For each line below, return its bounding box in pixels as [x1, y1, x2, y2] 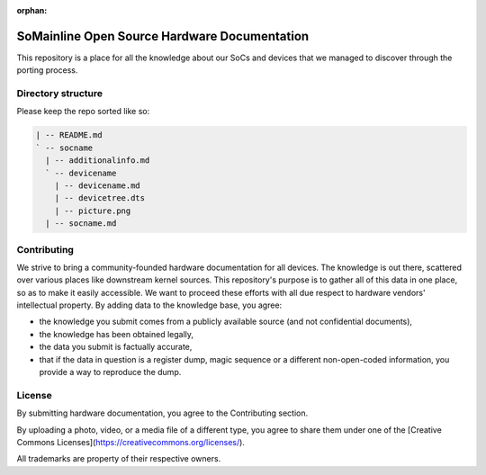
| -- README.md [35, 130, 103, 140]
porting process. [16, 65, 78, 76]
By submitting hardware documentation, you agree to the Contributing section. [16, 408, 309, 418]
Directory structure [16, 87, 103, 100]
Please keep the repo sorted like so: [16, 106, 150, 117]
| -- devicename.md [54, 180, 141, 191]
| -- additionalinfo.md [45, 156, 150, 166]
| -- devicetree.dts [54, 193, 146, 203]
